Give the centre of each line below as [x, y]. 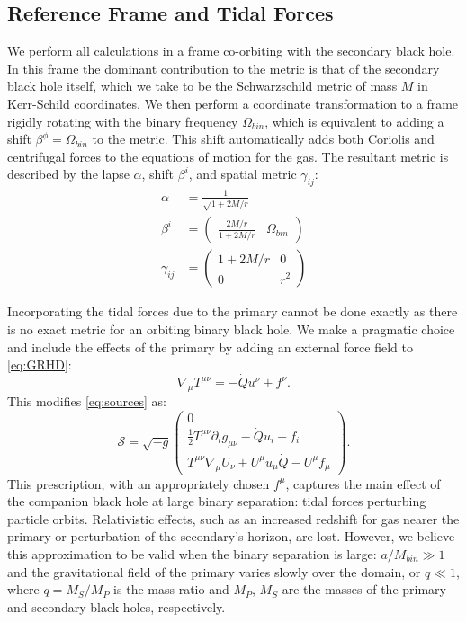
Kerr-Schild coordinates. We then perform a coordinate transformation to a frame [233, 103]
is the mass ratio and [171, 589]
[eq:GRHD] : [40, 364]
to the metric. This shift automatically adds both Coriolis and [263, 139]
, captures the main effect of [363, 483]
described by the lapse [68, 174]
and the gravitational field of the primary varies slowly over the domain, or [214, 571]
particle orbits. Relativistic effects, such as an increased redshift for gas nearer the [233, 518]
